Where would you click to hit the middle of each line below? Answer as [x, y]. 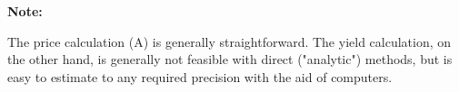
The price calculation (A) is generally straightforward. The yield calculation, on [229, 41]
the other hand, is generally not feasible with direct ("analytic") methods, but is [230, 59]
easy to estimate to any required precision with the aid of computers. [200, 76]
